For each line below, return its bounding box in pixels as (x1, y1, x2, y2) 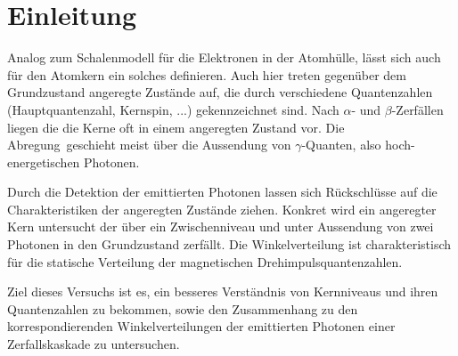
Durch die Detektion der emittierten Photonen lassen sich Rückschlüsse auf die (7, 182, 438, 201)
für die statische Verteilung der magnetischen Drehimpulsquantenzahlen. (7, 252, 403, 271)
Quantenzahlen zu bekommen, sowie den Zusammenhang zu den (7, 299, 358, 318)
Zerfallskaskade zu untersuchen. (7, 335, 180, 353)
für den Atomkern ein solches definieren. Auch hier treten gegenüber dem (7, 65, 406, 84)
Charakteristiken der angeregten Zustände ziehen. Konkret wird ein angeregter (7, 199, 437, 218)
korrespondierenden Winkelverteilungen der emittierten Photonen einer (7, 317, 396, 336)
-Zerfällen (391, 100, 444, 118)
